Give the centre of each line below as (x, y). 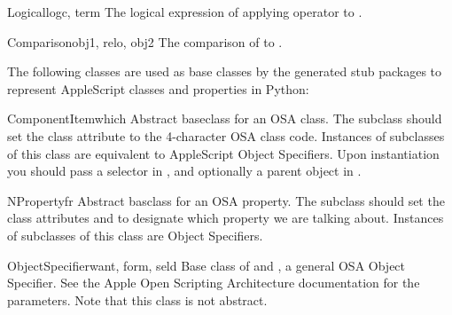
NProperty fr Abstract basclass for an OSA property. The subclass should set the (226, 200)
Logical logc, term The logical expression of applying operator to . (185, 12)
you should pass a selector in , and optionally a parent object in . (184, 171)
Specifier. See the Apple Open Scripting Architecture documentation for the (214, 283)
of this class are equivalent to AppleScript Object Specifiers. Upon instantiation (223, 153)
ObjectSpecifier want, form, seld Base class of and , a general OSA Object (207, 265)
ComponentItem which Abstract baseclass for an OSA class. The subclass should (225, 118)
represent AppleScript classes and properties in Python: (158, 88)
